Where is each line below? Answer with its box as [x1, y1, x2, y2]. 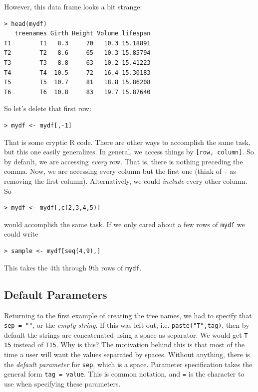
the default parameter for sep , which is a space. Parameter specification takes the [4, 359, 253, 369]
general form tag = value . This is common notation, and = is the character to [4, 369, 245, 379]
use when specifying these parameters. [4, 378, 121, 389]
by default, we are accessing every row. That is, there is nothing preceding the [4, 156, 243, 166]
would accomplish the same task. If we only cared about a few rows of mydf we [4, 219, 245, 229]
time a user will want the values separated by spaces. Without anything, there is [4, 349, 250, 360]
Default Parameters [4, 286, 107, 302]
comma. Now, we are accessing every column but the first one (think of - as [4, 166, 236, 176]
